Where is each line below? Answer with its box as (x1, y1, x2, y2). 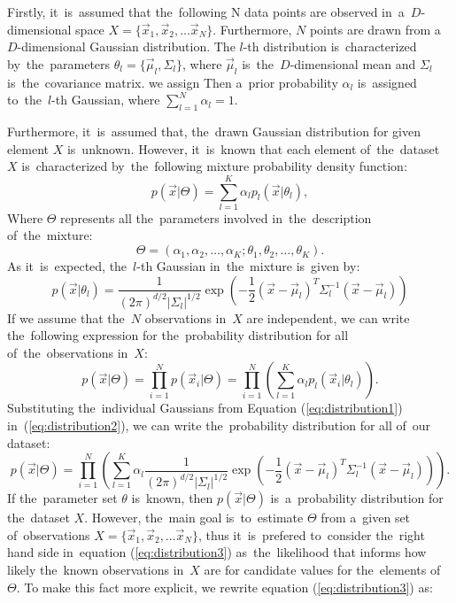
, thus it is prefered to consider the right (198, 525, 425, 544)
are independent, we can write (246, 308, 410, 327)
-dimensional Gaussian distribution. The (17, 37, 236, 56)
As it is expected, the (7, 257, 128, 275)
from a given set (321, 508, 411, 527)
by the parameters (7, 54, 111, 73)
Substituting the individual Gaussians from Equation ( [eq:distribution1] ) (7, 398, 403, 417)
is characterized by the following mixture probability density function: (21, 157, 407, 175)
